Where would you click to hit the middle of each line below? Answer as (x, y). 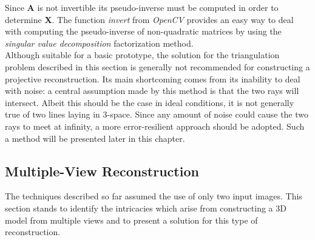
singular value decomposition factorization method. (99, 43)
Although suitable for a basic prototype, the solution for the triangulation (142, 55)
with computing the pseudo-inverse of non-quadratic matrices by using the (143, 31)
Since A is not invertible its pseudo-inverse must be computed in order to (142, 7)
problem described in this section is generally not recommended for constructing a (157, 66)
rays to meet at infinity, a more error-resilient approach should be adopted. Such (155, 126)
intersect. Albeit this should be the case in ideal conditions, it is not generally (150, 102)
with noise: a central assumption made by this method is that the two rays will (152, 91)
